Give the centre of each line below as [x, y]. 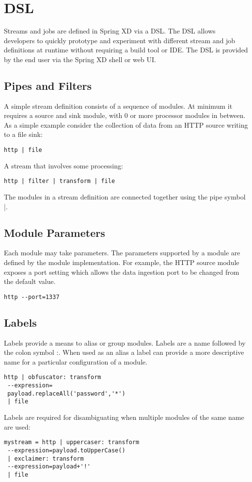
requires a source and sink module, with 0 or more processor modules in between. [125, 115]
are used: [17, 426]
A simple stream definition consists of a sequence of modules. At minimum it [118, 106]
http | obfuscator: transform [53, 377]
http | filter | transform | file [60, 181]
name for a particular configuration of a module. [76, 361]
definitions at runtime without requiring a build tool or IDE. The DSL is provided [126, 50]
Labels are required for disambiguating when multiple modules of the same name [124, 417]
